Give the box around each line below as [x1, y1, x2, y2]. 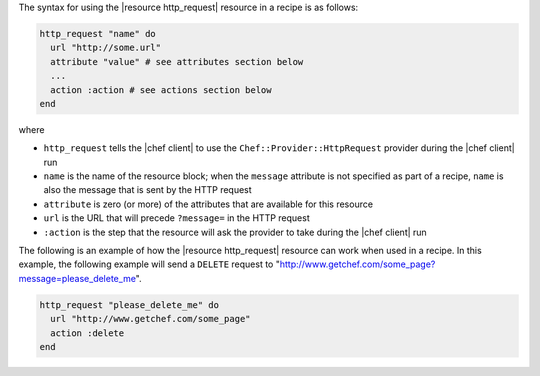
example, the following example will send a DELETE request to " [18, 258, 280, 270]
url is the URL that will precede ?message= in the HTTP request [43, 212, 310, 224]
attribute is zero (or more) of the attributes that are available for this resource [43, 198, 374, 210]
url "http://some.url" [50, 42, 162, 54]
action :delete [50, 327, 125, 339]
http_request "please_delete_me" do [39, 299, 220, 310]
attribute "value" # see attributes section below [50, 56, 304, 67]
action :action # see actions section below [50, 84, 272, 95]
